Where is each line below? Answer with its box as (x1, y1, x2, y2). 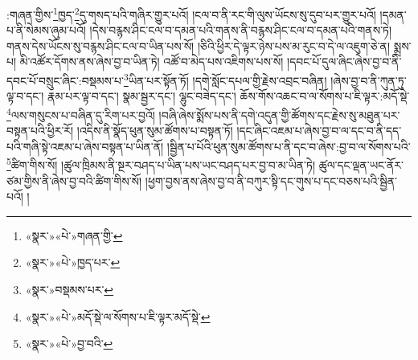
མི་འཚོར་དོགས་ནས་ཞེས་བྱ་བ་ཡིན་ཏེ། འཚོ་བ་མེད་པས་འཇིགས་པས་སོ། (19, 53, 284, 70)
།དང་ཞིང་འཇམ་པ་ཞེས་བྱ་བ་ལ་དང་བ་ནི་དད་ (236, 122, 402, 139)
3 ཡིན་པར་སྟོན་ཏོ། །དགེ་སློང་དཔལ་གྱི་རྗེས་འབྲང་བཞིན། (123, 70, 327, 88)
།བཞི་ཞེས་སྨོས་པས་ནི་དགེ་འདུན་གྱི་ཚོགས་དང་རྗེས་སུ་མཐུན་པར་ (158, 106, 400, 123)
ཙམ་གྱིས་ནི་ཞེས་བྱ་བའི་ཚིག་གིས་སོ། (6, 172, 142, 189)
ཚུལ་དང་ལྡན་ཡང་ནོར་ (318, 156, 404, 173)
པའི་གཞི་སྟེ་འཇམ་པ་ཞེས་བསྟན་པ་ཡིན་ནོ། (6, 137, 164, 154)
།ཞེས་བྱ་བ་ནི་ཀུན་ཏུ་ (330, 72, 407, 88)
